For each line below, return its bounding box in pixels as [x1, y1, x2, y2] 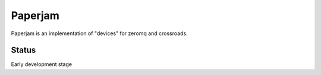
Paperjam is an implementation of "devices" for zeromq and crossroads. [11, 30, 188, 37]
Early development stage [11, 61, 73, 68]
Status [11, 45, 36, 55]
